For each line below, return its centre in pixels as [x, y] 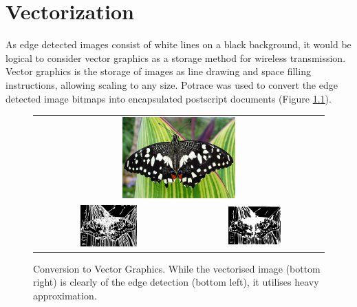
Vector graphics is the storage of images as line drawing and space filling [158, 71]
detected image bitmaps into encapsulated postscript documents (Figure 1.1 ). [169, 98]
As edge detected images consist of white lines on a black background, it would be [178, 44]
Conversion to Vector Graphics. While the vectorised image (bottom [177, 268]
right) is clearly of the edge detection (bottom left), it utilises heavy [176, 282]
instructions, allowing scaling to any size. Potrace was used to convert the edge [172, 84]
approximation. [65, 295]
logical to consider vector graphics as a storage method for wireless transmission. [176, 57]
